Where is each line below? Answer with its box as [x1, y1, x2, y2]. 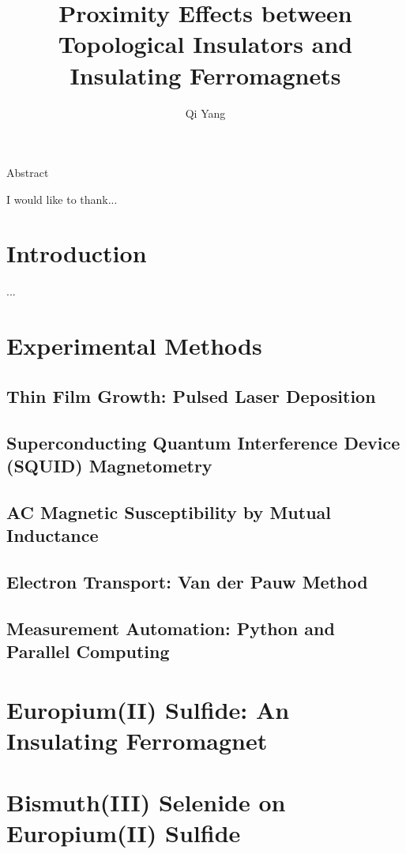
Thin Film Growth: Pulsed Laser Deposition [6, 383, 376, 408]
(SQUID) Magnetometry [6, 453, 212, 477]
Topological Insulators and [58, 28, 353, 60]
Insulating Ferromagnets [70, 58, 341, 91]
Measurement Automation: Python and [6, 615, 335, 640]
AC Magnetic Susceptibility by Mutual [6, 499, 331, 524]
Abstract [6, 164, 49, 181]
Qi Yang [185, 104, 226, 121]
